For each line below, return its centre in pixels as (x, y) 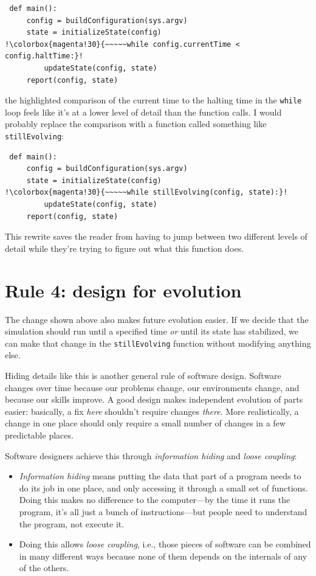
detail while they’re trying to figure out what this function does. (125, 248)
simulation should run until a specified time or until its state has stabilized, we (152, 331)
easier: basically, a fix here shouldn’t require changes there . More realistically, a (152, 411)
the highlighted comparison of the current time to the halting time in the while (153, 100)
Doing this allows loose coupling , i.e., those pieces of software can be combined (165, 544)
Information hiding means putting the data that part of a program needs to (160, 476)
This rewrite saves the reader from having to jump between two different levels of (156, 236)
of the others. (44, 568)
